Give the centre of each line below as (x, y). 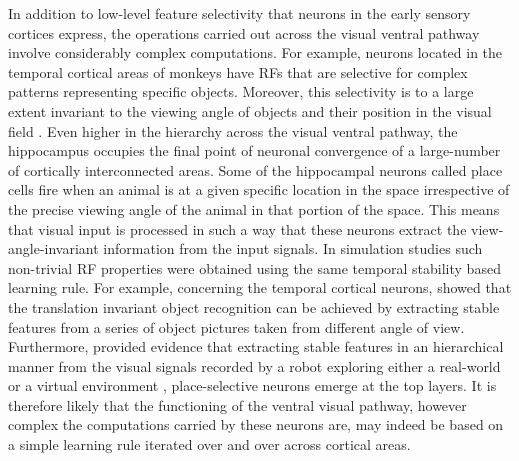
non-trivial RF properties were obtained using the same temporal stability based (254, 267)
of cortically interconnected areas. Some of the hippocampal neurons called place (255, 169)
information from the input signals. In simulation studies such (293, 248)
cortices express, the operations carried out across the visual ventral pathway (244, 32)
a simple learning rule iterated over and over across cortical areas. (209, 444)
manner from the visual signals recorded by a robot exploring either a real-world (254, 365)
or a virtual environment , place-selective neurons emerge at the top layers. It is (252, 385)
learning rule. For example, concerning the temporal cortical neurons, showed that (260, 287)
